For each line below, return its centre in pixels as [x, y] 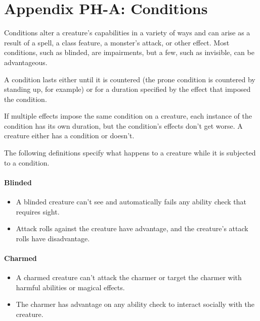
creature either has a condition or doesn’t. [69, 136]
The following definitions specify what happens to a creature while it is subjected [130, 153]
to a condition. [27, 162]
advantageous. [26, 62]
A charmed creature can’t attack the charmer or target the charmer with [129, 277]
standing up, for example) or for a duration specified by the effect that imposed [127, 89]
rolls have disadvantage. [53, 238]
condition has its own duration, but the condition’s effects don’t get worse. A [123, 125]
